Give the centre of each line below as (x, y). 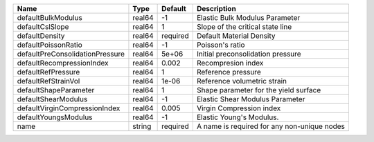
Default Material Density (236, 36)
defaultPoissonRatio (50, 45)
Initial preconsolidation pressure (249, 54)
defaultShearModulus (52, 99)
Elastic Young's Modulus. (238, 117)
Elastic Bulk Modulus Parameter (248, 18)
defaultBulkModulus (50, 18)
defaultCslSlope (43, 27)
